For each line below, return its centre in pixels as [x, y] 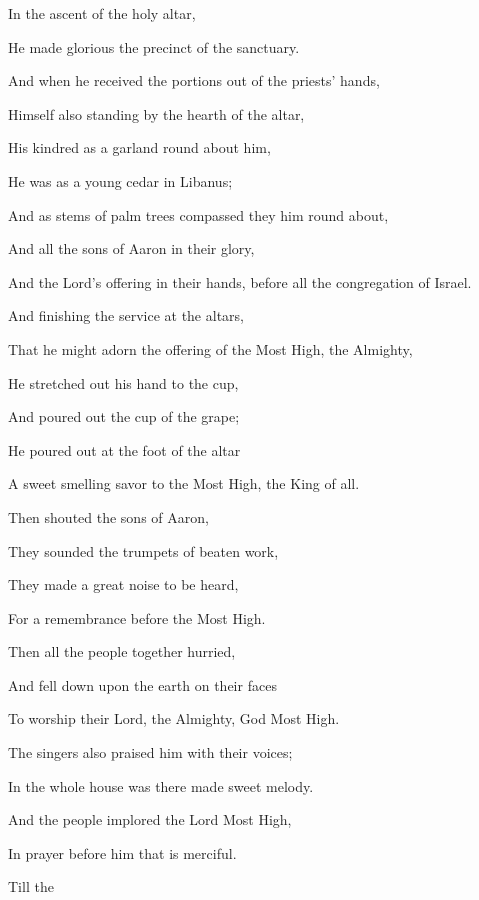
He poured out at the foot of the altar [124, 449]
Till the [31, 886]
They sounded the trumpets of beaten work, [143, 550]
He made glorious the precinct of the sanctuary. [154, 46]
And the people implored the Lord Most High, [150, 819]
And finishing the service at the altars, [126, 315]
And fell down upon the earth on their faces [142, 684]
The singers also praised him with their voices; [150, 752]
